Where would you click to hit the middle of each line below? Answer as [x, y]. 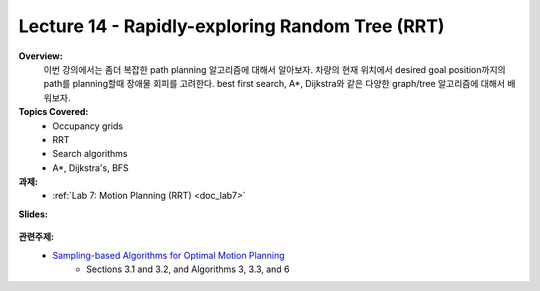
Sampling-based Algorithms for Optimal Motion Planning [168, 255]
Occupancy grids [88, 126]
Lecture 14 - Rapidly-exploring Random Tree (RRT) [231, 26]
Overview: [41, 56]
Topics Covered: [53, 112]
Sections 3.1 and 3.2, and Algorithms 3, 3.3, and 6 [188, 269]
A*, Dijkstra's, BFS [90, 167]
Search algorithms [90, 154]
